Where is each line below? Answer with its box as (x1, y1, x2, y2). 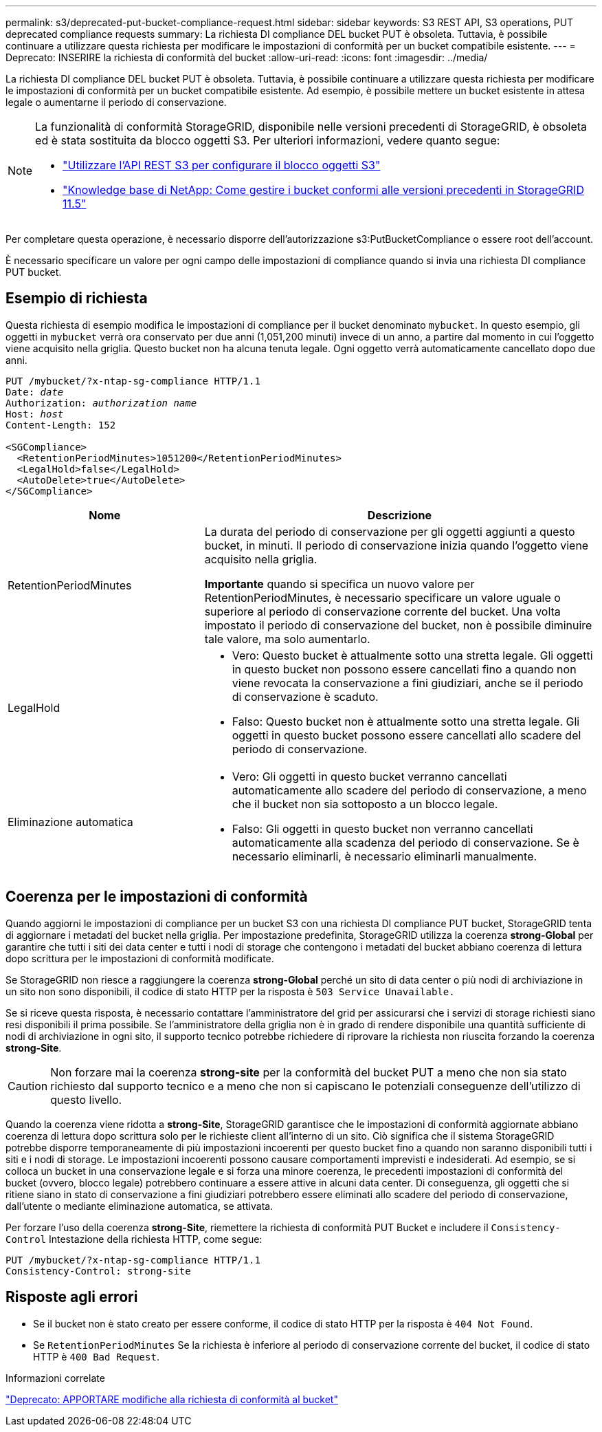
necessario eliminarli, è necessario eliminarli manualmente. (232, 849, 537, 863)
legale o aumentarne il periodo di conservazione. (5, 96, 227, 108)
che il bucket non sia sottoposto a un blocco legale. (232, 796, 498, 811)
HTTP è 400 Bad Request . (33, 1350, 159, 1363)
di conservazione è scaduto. (232, 689, 379, 704)
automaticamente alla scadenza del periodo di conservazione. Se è (232, 835, 579, 849)
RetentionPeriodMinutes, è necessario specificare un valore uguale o (204, 590, 561, 605)
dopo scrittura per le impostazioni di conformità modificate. (5, 952, 274, 964)
